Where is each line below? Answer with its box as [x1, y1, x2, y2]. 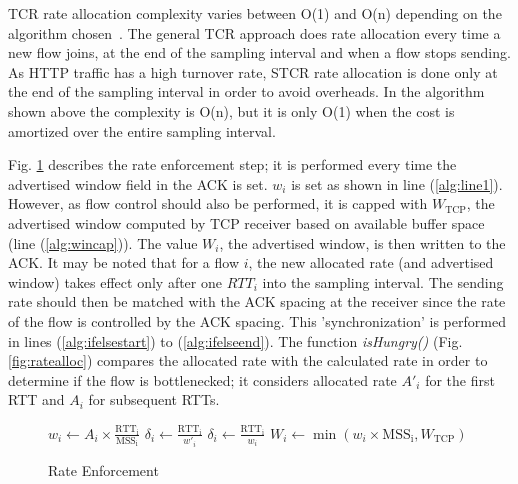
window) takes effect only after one [8, 271, 222, 292]
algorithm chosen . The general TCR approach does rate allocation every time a [8, 22, 501, 43]
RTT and [8, 389, 65, 410]
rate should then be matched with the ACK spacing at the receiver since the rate [8, 291, 506, 312]
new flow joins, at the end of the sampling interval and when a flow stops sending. [8, 42, 511, 63]
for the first [425, 369, 495, 390]
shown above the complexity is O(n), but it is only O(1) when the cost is [8, 100, 455, 121]
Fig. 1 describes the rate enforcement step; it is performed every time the [8, 154, 457, 175]
